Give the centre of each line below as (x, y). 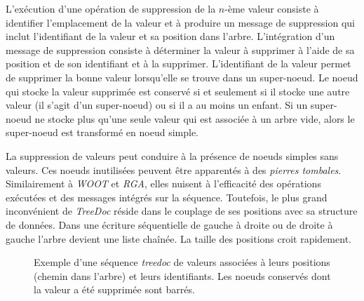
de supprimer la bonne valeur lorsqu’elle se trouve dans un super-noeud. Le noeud (182, 77)
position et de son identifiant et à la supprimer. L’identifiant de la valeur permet (178, 63)
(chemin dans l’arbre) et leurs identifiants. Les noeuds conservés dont (182, 275)
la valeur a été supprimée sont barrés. (114, 289)
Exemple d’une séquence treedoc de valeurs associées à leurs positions (182, 262)
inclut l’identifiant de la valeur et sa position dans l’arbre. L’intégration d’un (170, 36)
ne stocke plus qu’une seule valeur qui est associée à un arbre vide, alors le (195, 118)
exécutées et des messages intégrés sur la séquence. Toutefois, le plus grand (167, 197)
